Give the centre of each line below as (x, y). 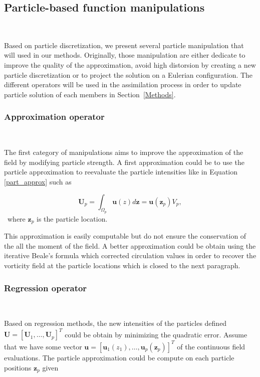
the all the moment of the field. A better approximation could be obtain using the (130, 245)
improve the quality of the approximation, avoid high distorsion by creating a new (130, 64)
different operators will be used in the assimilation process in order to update (123, 84)
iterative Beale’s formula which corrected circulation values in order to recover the (130, 255)
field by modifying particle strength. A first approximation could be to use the (124, 162)
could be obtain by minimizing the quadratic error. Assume (156, 334)
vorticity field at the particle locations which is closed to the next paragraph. (122, 265)
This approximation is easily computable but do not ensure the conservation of (125, 236)
